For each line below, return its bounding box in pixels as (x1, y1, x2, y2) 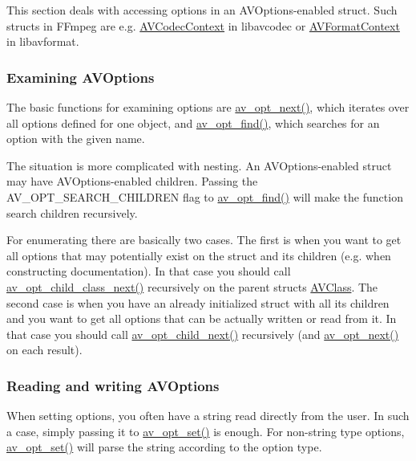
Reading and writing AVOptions (6, 375, 220, 395)
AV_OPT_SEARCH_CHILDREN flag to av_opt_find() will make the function (6, 188, 403, 205)
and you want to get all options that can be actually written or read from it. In (6, 310, 397, 327)
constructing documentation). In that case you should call (6, 263, 291, 279)
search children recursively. (6, 204, 138, 221)
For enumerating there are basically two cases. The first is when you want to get (6, 231, 402, 248)
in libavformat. (6, 33, 79, 50)
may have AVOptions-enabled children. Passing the (6, 173, 258, 190)
